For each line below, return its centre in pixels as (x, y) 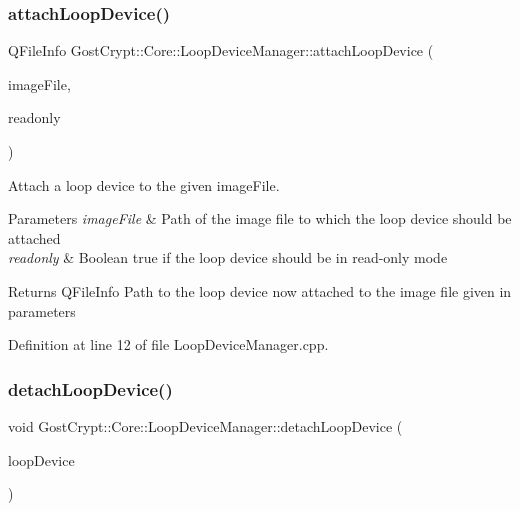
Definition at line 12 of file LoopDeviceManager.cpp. (168, 344)
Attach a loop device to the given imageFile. (144, 184)
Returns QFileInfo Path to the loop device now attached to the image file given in (260, 290)
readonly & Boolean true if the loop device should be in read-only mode (228, 257)
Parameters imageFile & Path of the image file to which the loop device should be (260, 218)
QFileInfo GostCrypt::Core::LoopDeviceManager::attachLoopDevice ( (221, 50)
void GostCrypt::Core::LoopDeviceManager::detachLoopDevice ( (205, 425)
